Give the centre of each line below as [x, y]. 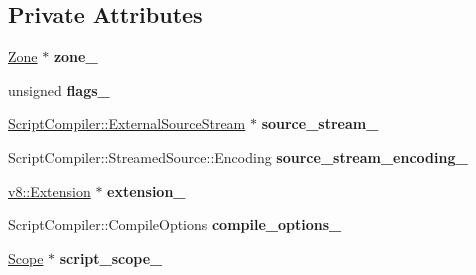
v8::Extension [49, 190]
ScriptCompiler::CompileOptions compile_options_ [175, 224]
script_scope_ [111, 257]
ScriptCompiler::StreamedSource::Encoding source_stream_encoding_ [238, 156]
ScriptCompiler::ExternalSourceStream [127, 123]
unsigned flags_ [59, 89]
